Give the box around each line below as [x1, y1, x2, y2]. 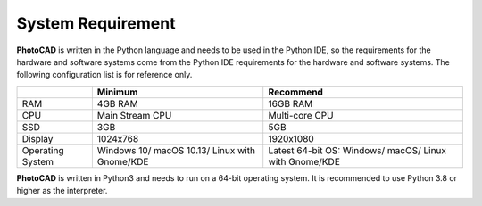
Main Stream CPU [96, 109, 172, 121]
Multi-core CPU [268, 109, 334, 121]
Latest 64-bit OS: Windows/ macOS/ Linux [268, 144, 446, 156]
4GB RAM [96, 97, 138, 110]
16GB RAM [268, 97, 313, 110]
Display [21, 132, 54, 144]
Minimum [96, 86, 138, 98]
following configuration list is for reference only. [16, 70, 193, 80]
